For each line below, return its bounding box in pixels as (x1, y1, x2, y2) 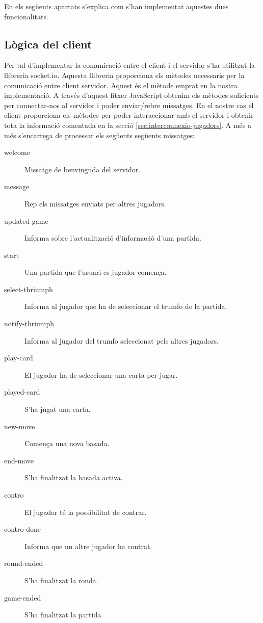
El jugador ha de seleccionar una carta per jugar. (24, 369, 178, 380)
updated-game (4, 215, 48, 226)
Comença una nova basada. (24, 438, 110, 449)
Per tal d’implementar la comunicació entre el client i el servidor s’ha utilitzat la (4, 60, 255, 70)
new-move (4, 421, 35, 431)
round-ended (4, 558, 43, 568)
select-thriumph (4, 283, 53, 294)
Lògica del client (4, 36, 92, 51)
